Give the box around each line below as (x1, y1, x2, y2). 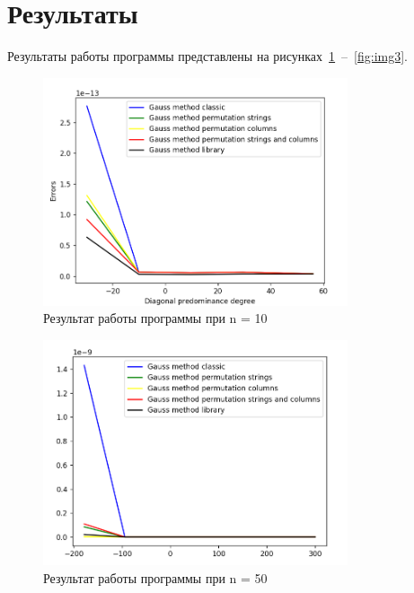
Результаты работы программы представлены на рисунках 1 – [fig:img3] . (7, 47, 409, 65)
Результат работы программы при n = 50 (43, 568, 268, 587)
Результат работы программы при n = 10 (43, 309, 268, 327)
